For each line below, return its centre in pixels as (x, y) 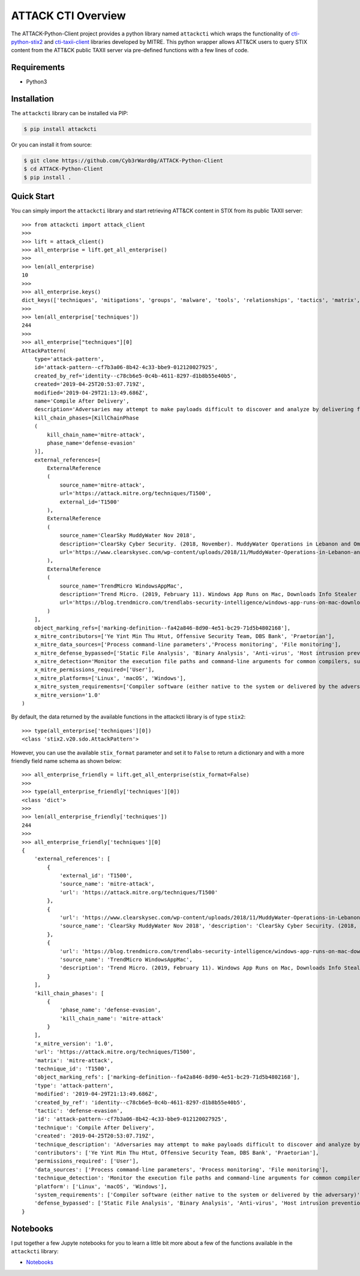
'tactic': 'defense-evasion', (78, 1111)
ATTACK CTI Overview (68, 16)
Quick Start (33, 197)
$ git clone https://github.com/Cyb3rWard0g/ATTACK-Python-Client (123, 161)
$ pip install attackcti (60, 129)
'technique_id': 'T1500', (72, 1069)
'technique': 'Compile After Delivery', (94, 1127)
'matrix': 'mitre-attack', (74, 1060)
